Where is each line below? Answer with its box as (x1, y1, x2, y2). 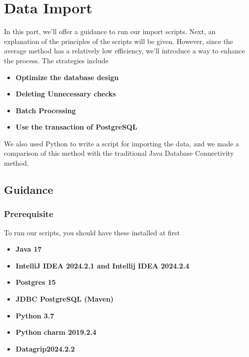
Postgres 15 (15, 277, 56, 287)
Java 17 (15, 244, 42, 254)
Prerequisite (4, 208, 53, 220)
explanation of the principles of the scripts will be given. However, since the (4, 36, 233, 46)
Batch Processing (15, 105, 76, 115)
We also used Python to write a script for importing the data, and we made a (4, 138, 239, 148)
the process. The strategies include (4, 55, 109, 65)
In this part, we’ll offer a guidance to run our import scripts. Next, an (4, 26, 216, 37)
